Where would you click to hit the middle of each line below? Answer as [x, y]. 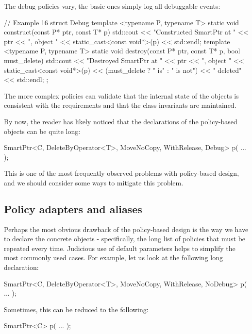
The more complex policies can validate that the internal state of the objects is [121, 95]
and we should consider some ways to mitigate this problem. [94, 182]
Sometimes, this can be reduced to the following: [76, 309]
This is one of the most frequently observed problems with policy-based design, [122, 173]
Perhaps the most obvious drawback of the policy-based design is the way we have [126, 229]
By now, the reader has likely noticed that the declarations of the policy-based [121, 121]
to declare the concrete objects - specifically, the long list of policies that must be [125, 239]
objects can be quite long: [42, 131]
